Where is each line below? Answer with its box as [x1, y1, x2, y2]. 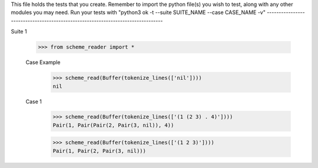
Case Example [25, 59, 61, 66]
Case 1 [25, 98, 42, 105]
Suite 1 [11, 28, 27, 35]
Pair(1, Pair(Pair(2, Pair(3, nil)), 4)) [52, 122, 174, 129]
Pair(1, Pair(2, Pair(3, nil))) [52, 147, 147, 154]
